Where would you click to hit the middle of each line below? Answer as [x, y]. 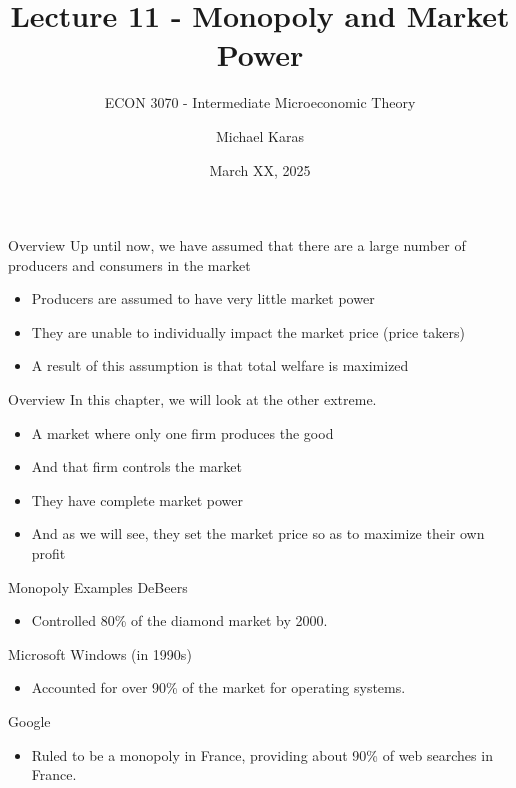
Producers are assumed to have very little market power [203, 298]
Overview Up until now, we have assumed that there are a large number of [237, 245]
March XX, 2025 [260, 169]
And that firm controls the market [136, 466]
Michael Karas [259, 135]
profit [48, 553]
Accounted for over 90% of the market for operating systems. [218, 687]
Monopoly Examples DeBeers [98, 586]
